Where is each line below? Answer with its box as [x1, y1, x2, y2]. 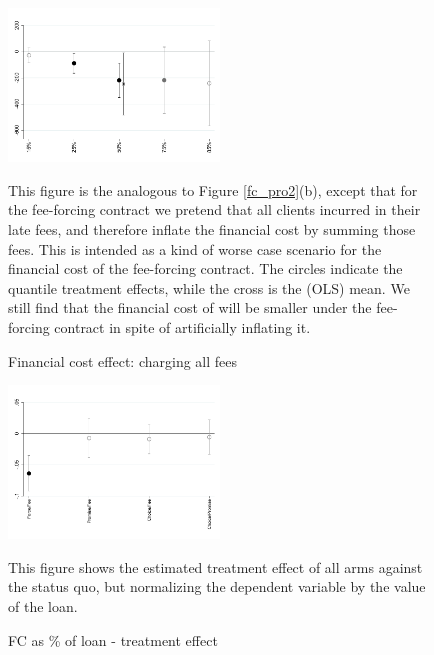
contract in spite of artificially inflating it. [54, 316, 311, 337]
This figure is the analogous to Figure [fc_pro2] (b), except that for [8, 179, 418, 200]
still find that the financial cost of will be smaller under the [8, 297, 372, 318]
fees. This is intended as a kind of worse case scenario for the [8, 238, 382, 259]
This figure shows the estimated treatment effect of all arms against [8, 556, 423, 577]
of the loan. [8, 596, 78, 617]
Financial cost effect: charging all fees [8, 350, 238, 371]
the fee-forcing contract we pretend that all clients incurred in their [8, 199, 421, 220]
